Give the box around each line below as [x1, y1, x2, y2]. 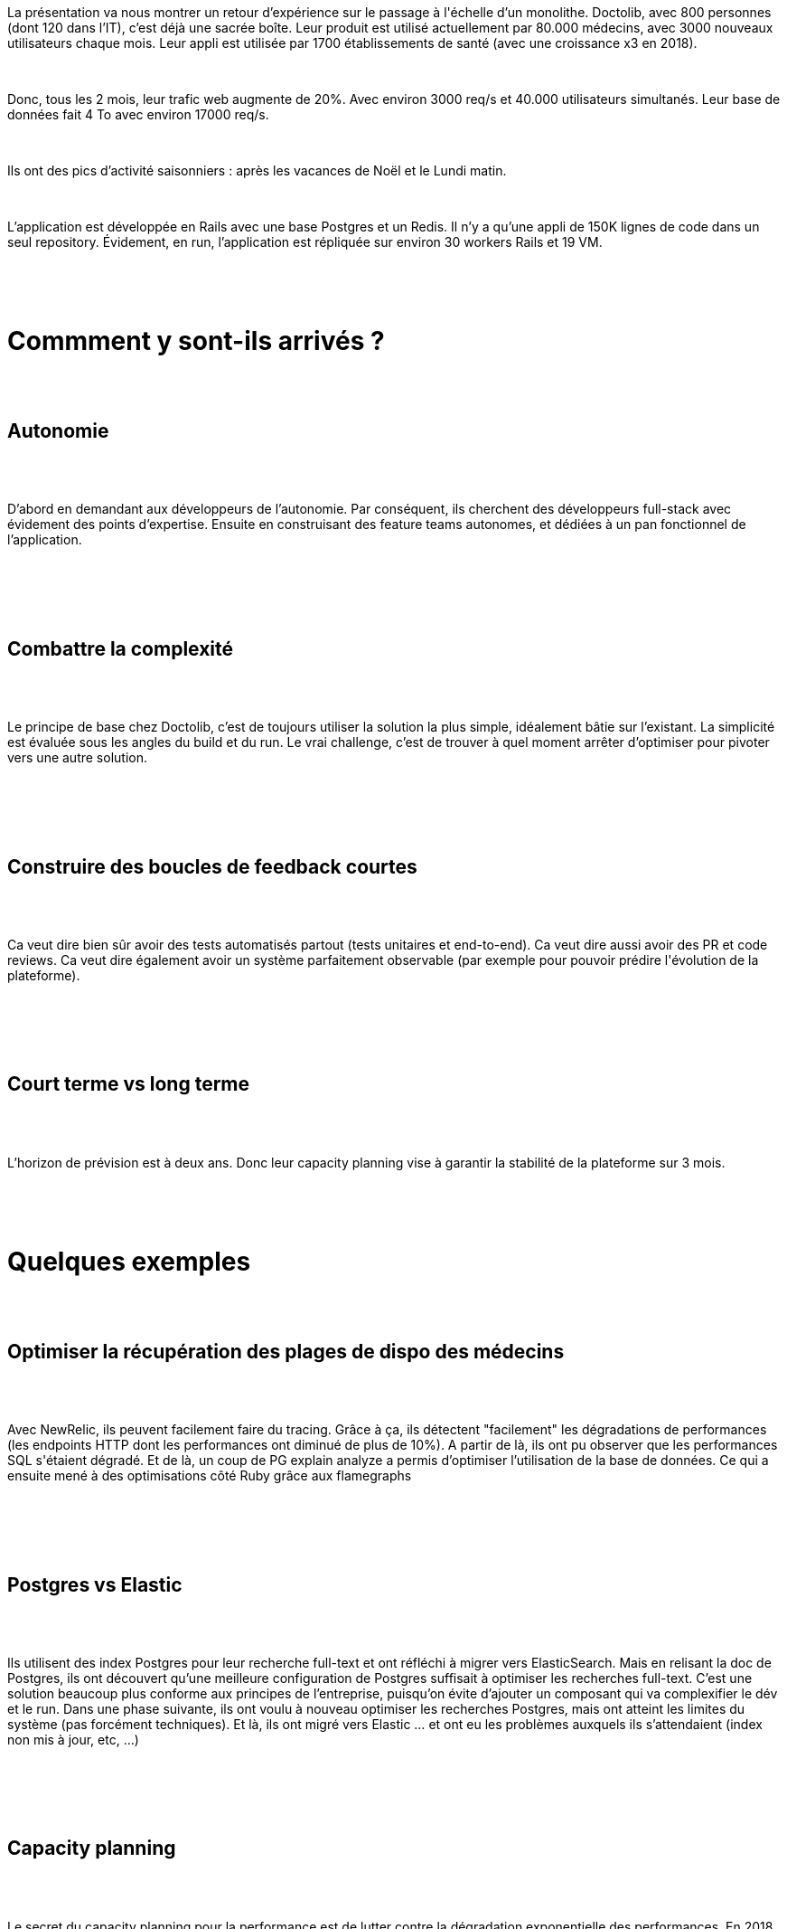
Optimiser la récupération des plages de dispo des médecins [7, 1339, 565, 1363]
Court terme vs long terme [7, 1073, 250, 1096]
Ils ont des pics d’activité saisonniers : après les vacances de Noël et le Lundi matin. [7, 163, 507, 178]
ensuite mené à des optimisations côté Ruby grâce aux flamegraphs [7, 1468, 412, 1484]
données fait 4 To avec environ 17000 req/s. [7, 107, 269, 122]
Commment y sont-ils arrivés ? [7, 325, 385, 356]
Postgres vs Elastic [7, 1573, 183, 1596]
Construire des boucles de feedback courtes [7, 855, 417, 878]
